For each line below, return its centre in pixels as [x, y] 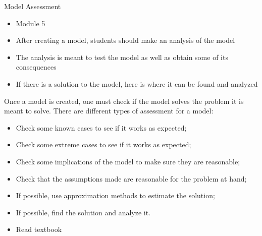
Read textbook [39, 229]
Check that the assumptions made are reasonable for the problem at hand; [131, 178]
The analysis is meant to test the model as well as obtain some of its [122, 57]
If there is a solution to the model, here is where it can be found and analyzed [137, 83]
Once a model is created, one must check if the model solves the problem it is [124, 101]
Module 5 [31, 23]
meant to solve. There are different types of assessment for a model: [109, 111]
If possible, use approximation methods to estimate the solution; [115, 195]
